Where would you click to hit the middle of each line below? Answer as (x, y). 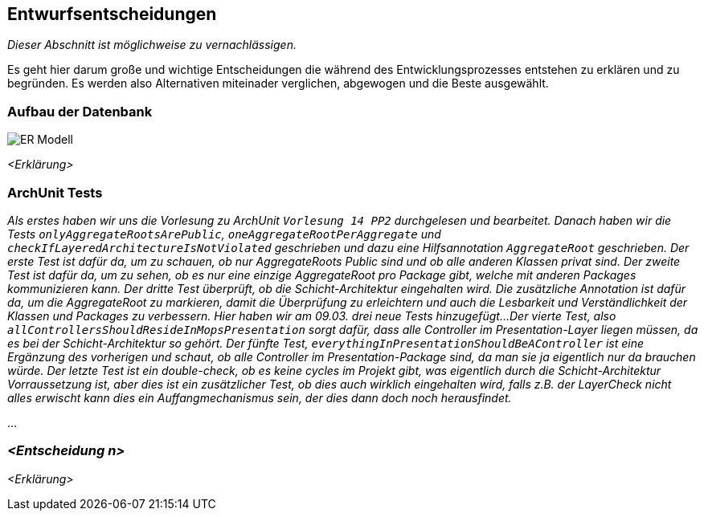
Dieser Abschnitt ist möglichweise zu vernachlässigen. (152, 45)
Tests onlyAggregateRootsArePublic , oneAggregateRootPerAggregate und (224, 234)
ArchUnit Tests (55, 192)
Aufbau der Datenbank (80, 111)
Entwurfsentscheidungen (112, 14)
